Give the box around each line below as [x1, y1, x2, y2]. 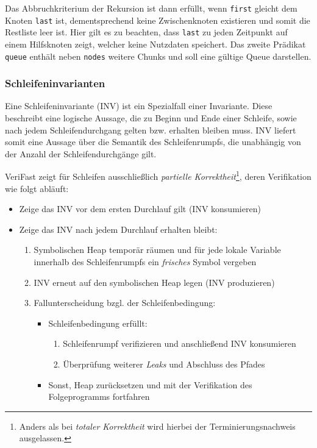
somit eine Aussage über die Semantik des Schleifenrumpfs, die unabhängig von [5, 135, 301, 148]
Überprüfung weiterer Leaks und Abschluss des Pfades [63, 358, 265, 370]
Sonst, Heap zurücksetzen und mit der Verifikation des [48, 378, 252, 391]
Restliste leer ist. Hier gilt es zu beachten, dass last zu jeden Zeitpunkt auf [5, 26, 288, 38]
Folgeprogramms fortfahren [48, 390, 150, 403]
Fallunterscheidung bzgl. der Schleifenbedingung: [34, 296, 216, 309]
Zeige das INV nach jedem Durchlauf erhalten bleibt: [19, 222, 218, 235]
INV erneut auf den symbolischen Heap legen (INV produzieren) [34, 276, 275, 288]
